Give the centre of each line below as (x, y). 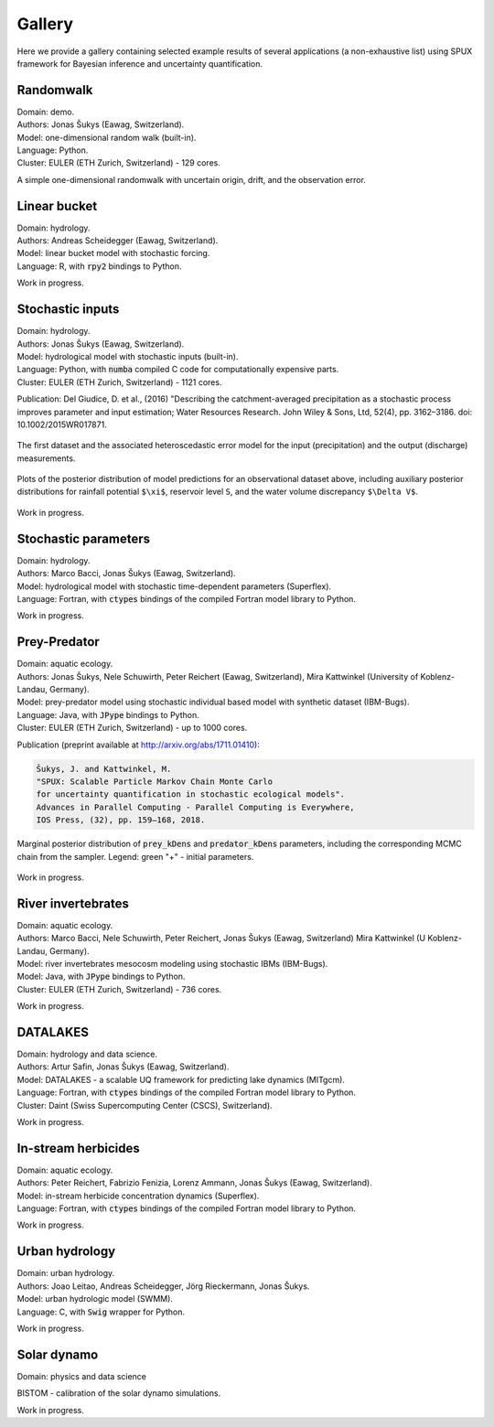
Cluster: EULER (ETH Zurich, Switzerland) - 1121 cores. (119, 382)
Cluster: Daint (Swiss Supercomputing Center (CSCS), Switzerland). (145, 1105)
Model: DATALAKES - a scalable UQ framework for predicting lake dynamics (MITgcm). (181, 1079)
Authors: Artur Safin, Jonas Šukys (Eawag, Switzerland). (123, 1067)
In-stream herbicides (79, 1148)
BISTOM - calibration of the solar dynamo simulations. (119, 1393)
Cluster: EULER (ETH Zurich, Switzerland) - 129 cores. (119, 163)
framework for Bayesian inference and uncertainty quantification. (140, 63)
